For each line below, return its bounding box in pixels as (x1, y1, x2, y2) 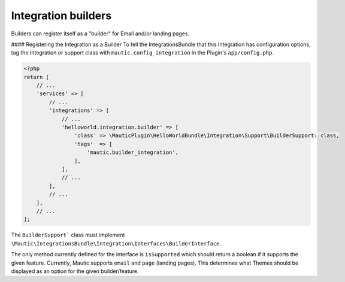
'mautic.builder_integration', (87, 149, 179, 156)
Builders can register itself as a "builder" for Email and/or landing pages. (11, 30, 190, 37)
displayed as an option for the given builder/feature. (11, 267, 139, 275)
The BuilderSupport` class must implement (11, 231, 125, 239)
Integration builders (11, 9, 112, 22)
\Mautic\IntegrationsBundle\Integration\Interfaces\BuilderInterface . (11, 239, 222, 247)
